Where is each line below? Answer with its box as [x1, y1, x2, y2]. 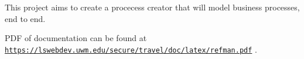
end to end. [5, 12, 46, 24]
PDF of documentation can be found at [5, 32, 147, 44]
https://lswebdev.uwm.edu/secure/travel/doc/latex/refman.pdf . [5, 43, 257, 55]
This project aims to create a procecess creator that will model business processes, [5, 1, 300, 13]
